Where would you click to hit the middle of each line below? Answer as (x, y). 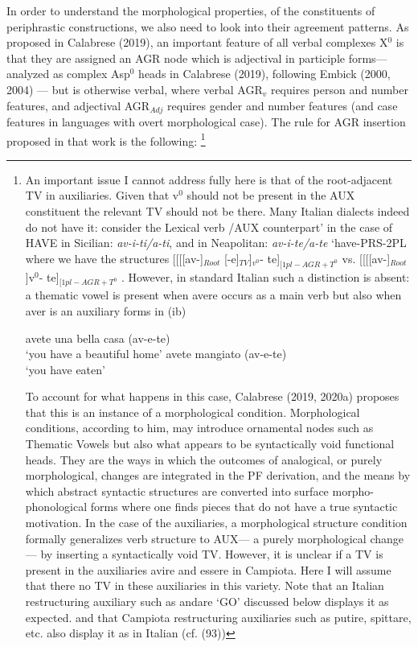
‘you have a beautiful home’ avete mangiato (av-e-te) (156, 354)
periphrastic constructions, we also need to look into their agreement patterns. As (208, 26)
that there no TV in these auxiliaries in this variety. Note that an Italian (205, 585)
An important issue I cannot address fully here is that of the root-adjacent (209, 179)
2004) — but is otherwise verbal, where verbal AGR (135, 89)
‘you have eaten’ (65, 369)
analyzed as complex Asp (68, 74)
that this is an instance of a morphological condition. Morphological (193, 412)
